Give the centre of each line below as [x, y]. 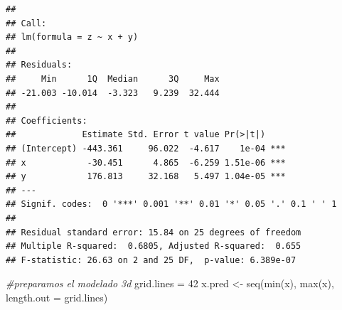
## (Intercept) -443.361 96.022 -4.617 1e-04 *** [146, 148]
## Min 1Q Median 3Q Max [113, 79]
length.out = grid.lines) [57, 297]
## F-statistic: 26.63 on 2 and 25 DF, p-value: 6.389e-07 [151, 260]
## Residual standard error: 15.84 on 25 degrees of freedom [154, 232]
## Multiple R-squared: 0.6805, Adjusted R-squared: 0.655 [154, 246]
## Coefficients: [47, 121]
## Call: [26, 23]
